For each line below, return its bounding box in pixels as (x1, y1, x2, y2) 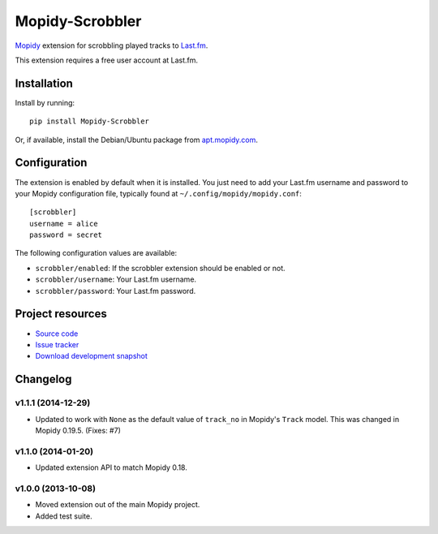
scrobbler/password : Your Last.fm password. (35, 286, 196, 295)
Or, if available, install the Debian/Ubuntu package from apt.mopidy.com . (15, 135, 259, 144)
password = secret (29, 230, 103, 239)
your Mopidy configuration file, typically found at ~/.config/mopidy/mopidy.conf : (15, 188, 302, 198)
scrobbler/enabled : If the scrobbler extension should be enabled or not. (35, 263, 286, 273)
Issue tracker (35, 339, 79, 349)
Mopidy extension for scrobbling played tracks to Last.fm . (15, 41, 208, 50)
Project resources (15, 307, 107, 321)
